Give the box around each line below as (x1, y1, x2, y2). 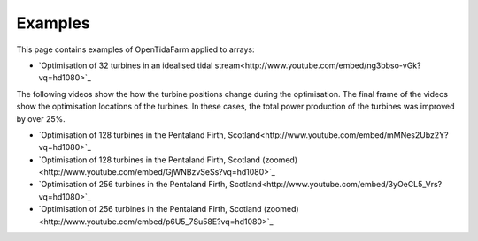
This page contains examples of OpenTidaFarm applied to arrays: (16, 44, 255, 55)
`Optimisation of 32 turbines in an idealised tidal (38, 60, 213, 71)
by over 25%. (16, 113, 66, 124)
